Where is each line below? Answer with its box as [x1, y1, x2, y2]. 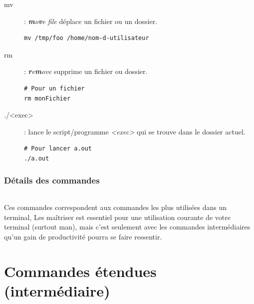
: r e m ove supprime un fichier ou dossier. [24, 66, 148, 76]
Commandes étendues [4, 260, 157, 281]
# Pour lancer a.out [24, 145, 92, 152]
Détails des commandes [4, 174, 100, 186]
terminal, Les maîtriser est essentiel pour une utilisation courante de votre [4, 211, 231, 222]
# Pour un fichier [24, 84, 85, 92]
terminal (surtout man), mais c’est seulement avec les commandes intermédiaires [4, 221, 251, 232]
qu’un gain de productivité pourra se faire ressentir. [4, 231, 162, 241]
